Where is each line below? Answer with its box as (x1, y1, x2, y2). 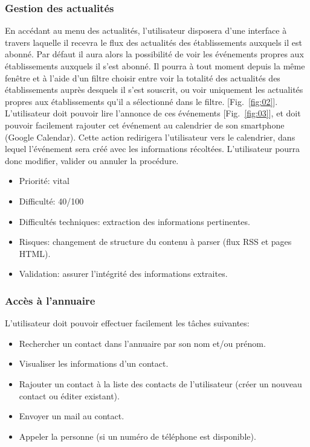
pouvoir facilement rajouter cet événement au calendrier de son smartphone (5, 118, 285, 131)
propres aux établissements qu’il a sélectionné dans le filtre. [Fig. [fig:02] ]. (5, 95, 278, 107)
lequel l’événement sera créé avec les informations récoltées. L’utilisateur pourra (5, 142, 300, 155)
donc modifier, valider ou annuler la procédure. (5, 154, 179, 166)
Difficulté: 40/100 (19, 194, 84, 207)
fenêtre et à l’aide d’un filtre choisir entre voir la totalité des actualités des (5, 71, 280, 84)
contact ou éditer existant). (19, 389, 120, 402)
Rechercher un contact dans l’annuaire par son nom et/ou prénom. (19, 337, 266, 349)
